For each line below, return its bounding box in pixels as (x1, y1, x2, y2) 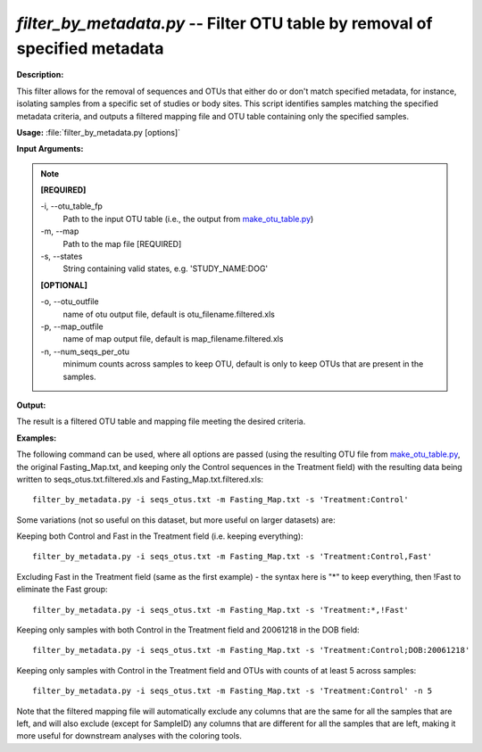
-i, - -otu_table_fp (40, 201, 103, 211)
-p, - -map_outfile (40, 321, 104, 332)
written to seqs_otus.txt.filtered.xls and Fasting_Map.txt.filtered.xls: (16, 474, 263, 484)
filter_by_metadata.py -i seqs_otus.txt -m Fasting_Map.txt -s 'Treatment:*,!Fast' (32, 605, 410, 615)
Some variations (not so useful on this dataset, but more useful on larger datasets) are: (16, 514, 336, 525)
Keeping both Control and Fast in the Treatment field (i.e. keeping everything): (16, 531, 303, 541)
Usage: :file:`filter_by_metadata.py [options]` (16, 127, 181, 137)
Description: (16, 70, 64, 80)
